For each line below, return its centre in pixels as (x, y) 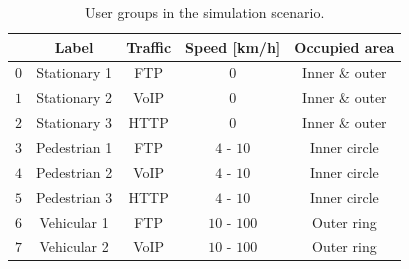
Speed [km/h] (233, 46)
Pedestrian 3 (74, 196)
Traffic (149, 46)
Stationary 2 (74, 97)
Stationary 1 (74, 72)
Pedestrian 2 (74, 171)
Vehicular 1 (74, 221)
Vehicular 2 (74, 246)
